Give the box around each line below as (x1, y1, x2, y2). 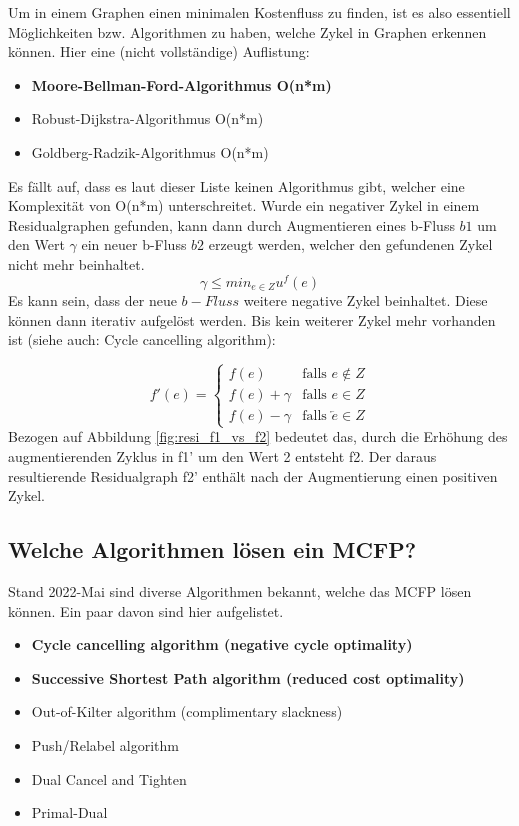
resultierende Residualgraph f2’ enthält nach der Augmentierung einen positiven (8, 465, 498, 486)
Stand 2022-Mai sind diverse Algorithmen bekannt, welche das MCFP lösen (8, 581, 472, 601)
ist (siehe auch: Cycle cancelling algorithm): (8, 329, 276, 350)
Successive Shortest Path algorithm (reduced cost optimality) (31, 667, 465, 688)
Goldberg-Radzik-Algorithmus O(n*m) (31, 141, 269, 162)
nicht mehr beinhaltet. (8, 253, 145, 274)
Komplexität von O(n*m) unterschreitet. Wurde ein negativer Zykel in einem (8, 195, 480, 216)
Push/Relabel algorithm (31, 734, 179, 755)
